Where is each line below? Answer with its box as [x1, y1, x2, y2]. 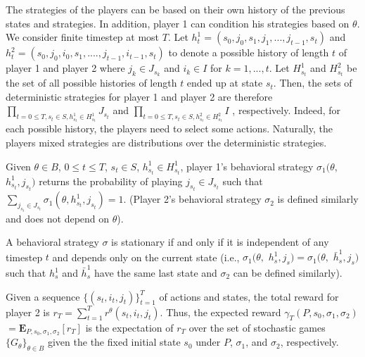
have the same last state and [94, 265, 217, 280]
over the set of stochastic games [188, 320, 326, 334]
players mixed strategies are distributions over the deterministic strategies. [6, 134, 327, 149]
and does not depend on [6, 211, 110, 225]
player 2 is [6, 304, 50, 319]
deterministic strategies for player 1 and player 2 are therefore [6, 89, 273, 104]
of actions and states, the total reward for [159, 289, 339, 303]
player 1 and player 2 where [6, 61, 125, 75]
